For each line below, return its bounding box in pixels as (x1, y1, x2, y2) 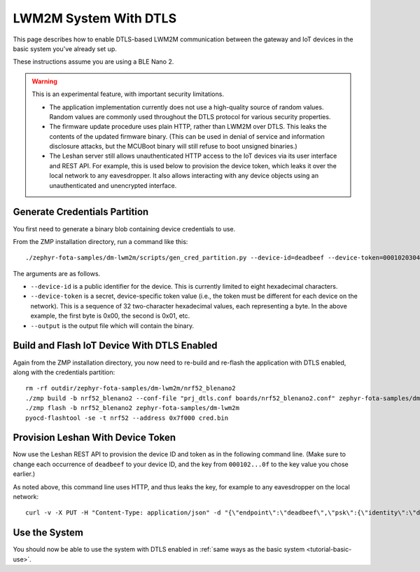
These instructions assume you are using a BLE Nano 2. (13, 57, 174, 66)
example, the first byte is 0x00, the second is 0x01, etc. (30, 312, 190, 320)
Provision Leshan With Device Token (13, 432, 176, 444)
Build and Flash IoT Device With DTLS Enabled (13, 340, 218, 352)
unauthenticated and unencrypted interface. (49, 181, 177, 189)
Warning (31, 77, 57, 86)
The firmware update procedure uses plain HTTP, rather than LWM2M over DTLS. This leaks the (49, 123, 327, 131)
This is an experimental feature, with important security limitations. (31, 90, 224, 98)
